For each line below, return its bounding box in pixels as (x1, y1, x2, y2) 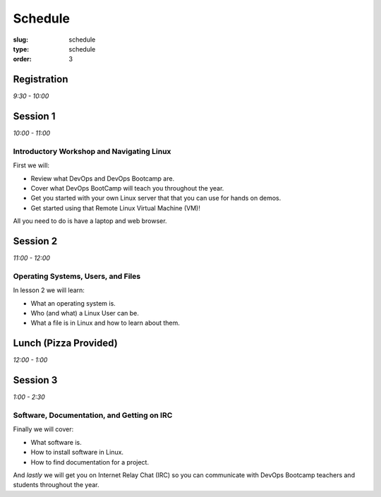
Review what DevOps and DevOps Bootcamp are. (30, 174, 175, 183)
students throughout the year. (13, 481, 99, 489)
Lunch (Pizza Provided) (13, 337, 118, 349)
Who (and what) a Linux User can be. (30, 309, 139, 318)
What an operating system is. (30, 299, 116, 307)
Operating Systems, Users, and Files (13, 271, 141, 281)
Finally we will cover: (13, 425, 74, 433)
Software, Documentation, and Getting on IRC (13, 410, 173, 420)
